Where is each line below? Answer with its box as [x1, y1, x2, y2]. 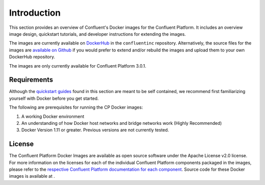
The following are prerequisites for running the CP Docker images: [9, 104, 143, 110]
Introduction [9, 7, 61, 18]
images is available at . [9, 173, 55, 179]
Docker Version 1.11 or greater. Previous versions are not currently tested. [21, 127, 169, 133]
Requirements [9, 76, 53, 84]
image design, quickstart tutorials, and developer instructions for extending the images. [9, 31, 186, 37]
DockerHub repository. [9, 54, 55, 60]
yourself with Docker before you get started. [9, 95, 99, 101]
